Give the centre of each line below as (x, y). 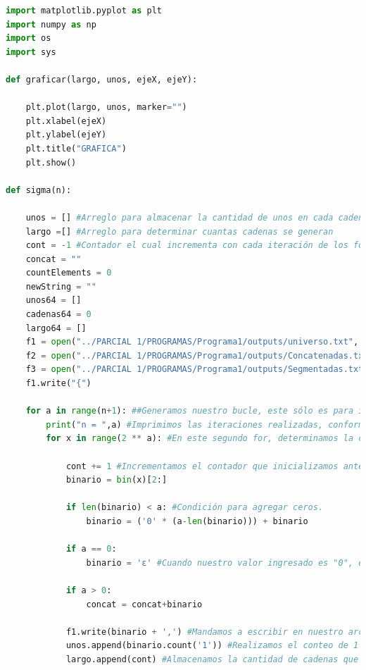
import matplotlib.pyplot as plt (84, 11)
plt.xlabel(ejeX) (66, 121)
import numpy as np (51, 24)
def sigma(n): (39, 190)
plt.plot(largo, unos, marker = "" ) (106, 107)
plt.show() (51, 162)
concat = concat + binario (144, 604)
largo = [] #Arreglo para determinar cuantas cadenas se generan (179, 231)
